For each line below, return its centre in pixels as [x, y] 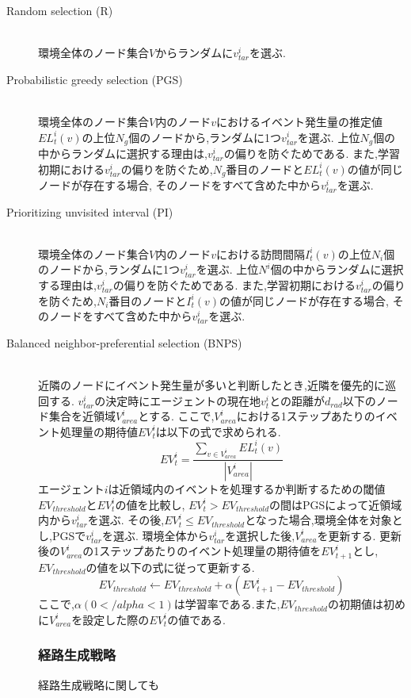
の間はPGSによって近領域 [336, 504]
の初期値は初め [367, 604]
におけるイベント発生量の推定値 [299, 121]
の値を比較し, [150, 504]
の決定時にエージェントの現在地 [178, 400]
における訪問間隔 [260, 253]
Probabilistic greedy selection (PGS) [95, 79]
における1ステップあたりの [306, 416]
